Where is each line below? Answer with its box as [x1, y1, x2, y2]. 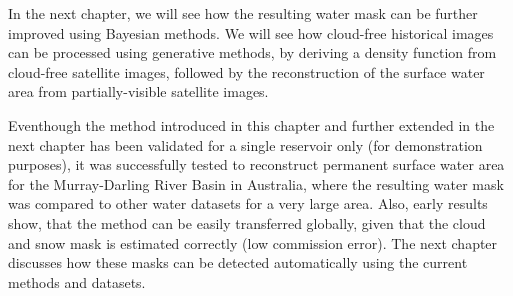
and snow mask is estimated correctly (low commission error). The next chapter [8, 232, 498, 253]
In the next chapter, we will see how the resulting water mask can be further [8, 3, 478, 23]
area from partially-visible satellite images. [8, 81, 269, 102]
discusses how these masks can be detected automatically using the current [8, 252, 468, 273]
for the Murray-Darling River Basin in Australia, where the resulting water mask [8, 173, 504, 194]
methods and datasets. [8, 271, 146, 292]
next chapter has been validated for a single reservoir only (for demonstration [8, 134, 483, 155]
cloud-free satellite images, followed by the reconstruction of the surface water [8, 61, 485, 82]
